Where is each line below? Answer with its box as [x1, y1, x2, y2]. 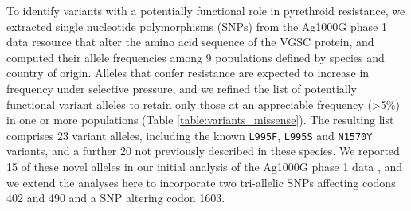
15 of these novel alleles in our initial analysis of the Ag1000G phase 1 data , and [6, 158, 403, 174]
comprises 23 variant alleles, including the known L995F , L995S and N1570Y [6, 127, 373, 143]
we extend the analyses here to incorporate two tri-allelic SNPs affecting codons [6, 174, 396, 190]
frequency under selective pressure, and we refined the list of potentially [6, 80, 357, 96]
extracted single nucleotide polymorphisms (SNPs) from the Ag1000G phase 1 [6, 18, 387, 34]
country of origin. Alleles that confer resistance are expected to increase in [6, 64, 370, 81]
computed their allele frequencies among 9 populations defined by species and [6, 49, 385, 65]
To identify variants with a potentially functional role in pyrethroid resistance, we [6, 2, 405, 18]
